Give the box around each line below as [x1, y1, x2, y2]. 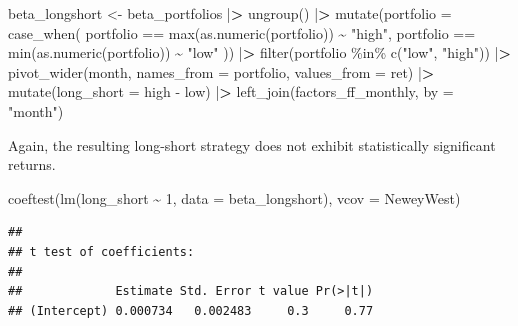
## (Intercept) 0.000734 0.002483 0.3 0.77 [8, 303, 374, 318]
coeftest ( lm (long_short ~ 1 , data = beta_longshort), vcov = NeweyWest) [8, 187, 461, 208]
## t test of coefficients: [8, 244, 195, 259]
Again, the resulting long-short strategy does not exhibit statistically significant [8, 134, 496, 155]
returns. [8, 154, 56, 175]
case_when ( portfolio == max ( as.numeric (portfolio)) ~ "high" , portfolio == [8, 22, 476, 43]
